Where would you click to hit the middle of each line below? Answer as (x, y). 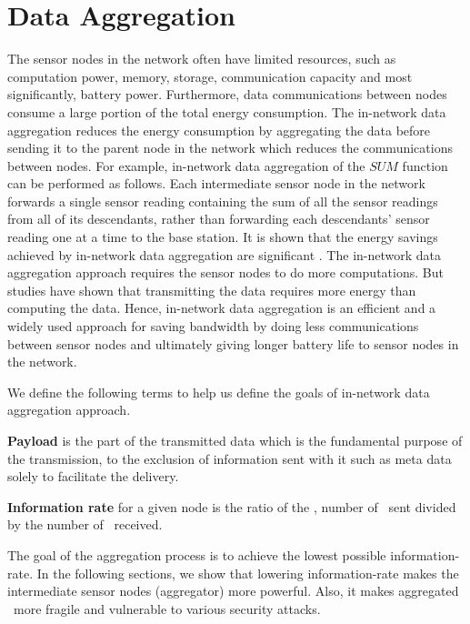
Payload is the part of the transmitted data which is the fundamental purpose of (235, 440)
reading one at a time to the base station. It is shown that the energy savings (223, 237)
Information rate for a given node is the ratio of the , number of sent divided (232, 506)
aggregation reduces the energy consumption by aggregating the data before (219, 130)
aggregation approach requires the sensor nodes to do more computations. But (225, 272)
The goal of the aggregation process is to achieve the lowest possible (197, 554)
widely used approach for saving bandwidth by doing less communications (213, 326)
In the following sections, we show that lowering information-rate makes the (248, 573)
